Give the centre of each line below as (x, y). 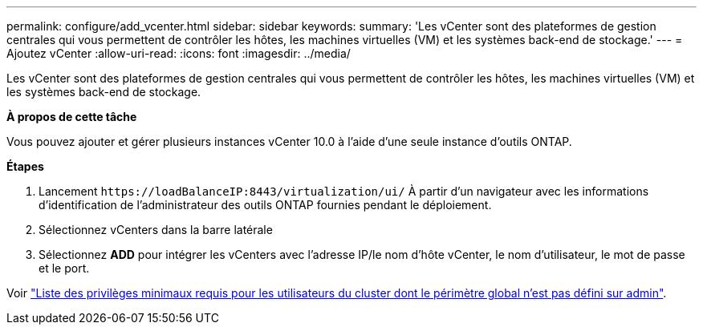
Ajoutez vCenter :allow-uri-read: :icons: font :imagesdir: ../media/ (179, 53)
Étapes (25, 166)
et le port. (64, 268)
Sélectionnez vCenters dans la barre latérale (156, 230)
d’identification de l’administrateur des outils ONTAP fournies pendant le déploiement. (265, 205)
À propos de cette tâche (72, 117)
